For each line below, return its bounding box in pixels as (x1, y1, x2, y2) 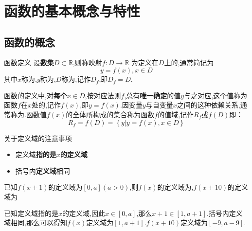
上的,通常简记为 (164, 57, 214, 67)
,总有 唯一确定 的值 (124, 90, 181, 100)
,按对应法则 (85, 90, 121, 100)
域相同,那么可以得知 (4, 217, 67, 228)
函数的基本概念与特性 (4, 1, 141, 21)
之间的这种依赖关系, (177, 100, 240, 110)
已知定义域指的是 (4, 208, 58, 218)
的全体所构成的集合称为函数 (66, 109, 155, 119)
